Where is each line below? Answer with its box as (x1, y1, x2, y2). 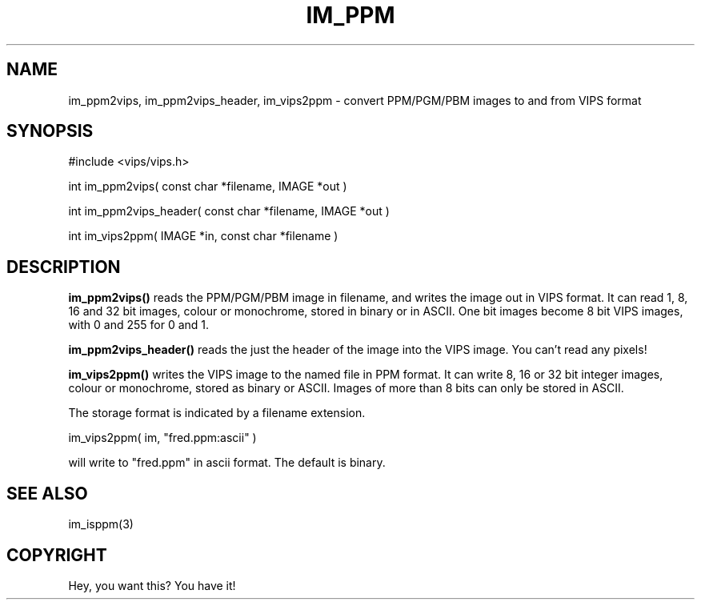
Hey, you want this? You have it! (68, 578, 236, 592)
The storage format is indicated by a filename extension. (68, 406, 366, 420)
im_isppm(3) (68, 517, 134, 532)
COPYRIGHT (6, 544, 107, 565)
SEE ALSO (6, 483, 88, 504)
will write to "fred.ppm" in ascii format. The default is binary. (68, 456, 386, 470)
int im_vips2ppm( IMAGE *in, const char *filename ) (68, 229, 338, 243)
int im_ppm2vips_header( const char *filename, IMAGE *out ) (68, 204, 390, 219)
